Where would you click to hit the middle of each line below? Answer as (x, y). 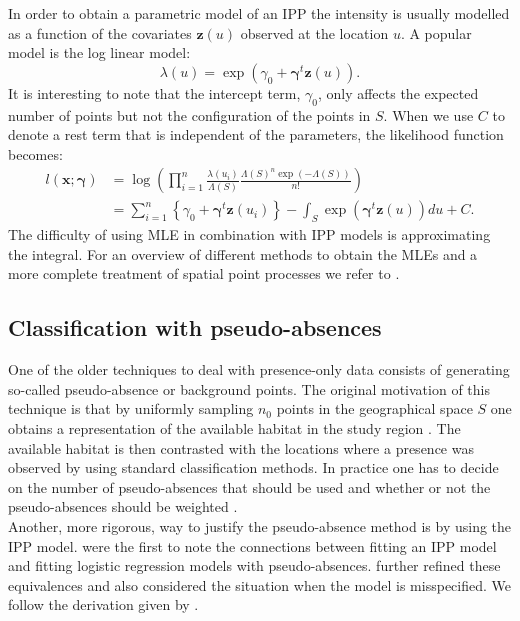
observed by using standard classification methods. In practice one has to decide (253, 467)
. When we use (428, 114)
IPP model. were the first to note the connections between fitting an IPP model (252, 545)
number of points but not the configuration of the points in (189, 114)
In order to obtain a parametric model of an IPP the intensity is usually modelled (259, 13)
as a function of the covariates (100, 32)
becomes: (35, 153)
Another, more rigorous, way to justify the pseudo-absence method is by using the (260, 525)
